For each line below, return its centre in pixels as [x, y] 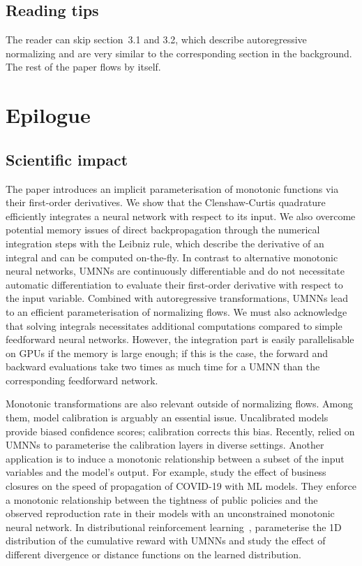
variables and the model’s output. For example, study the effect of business [166, 472]
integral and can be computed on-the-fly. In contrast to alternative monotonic [172, 257]
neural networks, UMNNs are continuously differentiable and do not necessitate [175, 271]
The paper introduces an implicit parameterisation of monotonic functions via [172, 188]
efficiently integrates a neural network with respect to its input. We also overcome [181, 216]
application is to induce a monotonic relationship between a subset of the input [175, 458]
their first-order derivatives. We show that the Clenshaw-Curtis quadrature [166, 202]
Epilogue [48, 115]
